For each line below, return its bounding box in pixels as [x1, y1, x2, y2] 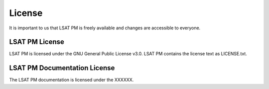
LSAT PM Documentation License [9, 64, 115, 72]
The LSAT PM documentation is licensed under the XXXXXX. [9, 77, 134, 83]
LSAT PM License [9, 38, 65, 46]
